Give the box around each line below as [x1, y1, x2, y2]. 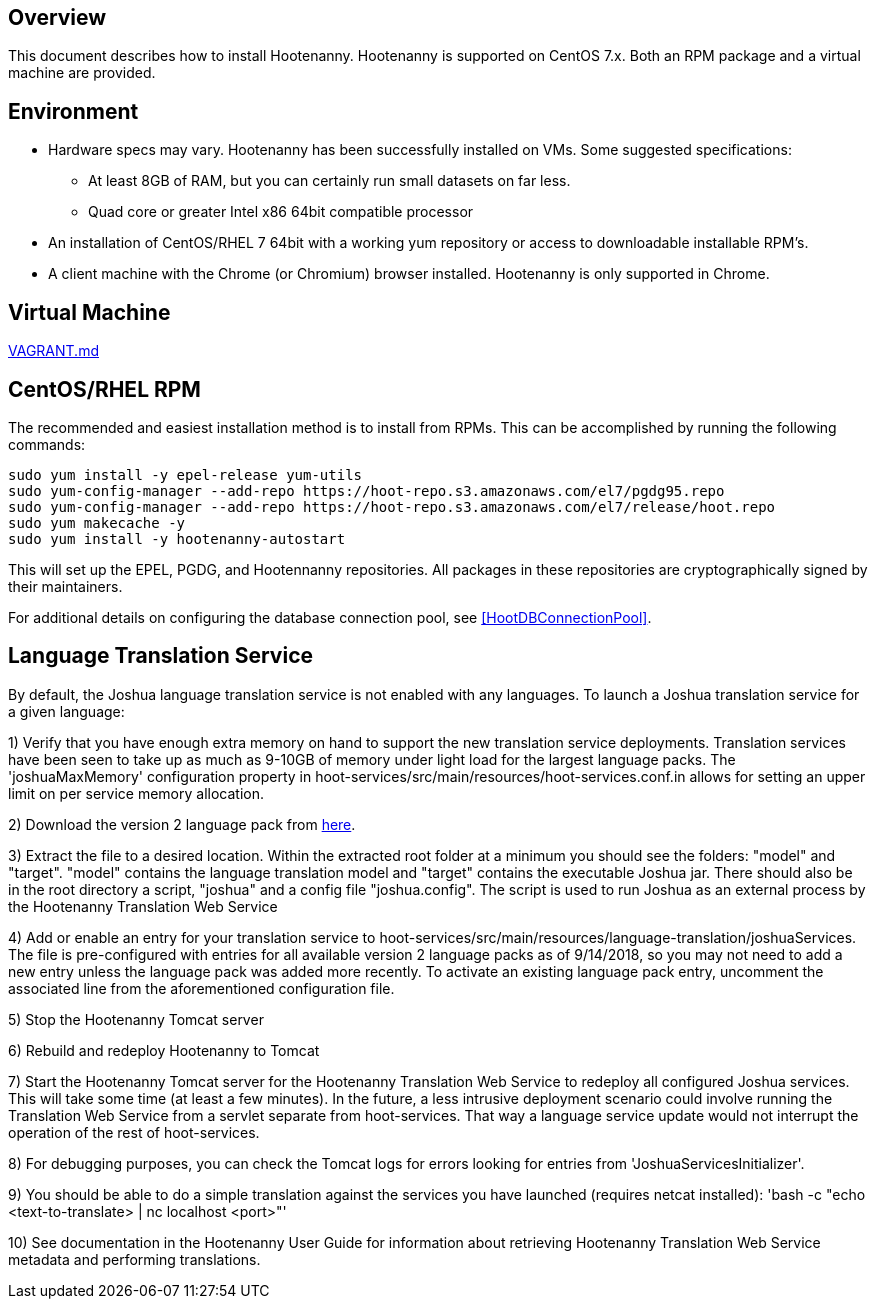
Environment [8, 98, 139, 124]
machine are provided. [8, 64, 156, 82]
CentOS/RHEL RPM [8, 376, 201, 402]
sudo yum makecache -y [8, 514, 186, 531]
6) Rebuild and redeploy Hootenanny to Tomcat [8, 1041, 320, 1059]
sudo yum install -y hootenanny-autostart [8, 530, 346, 547]
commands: [8, 435, 86, 453]
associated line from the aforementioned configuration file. [8, 979, 395, 997]
